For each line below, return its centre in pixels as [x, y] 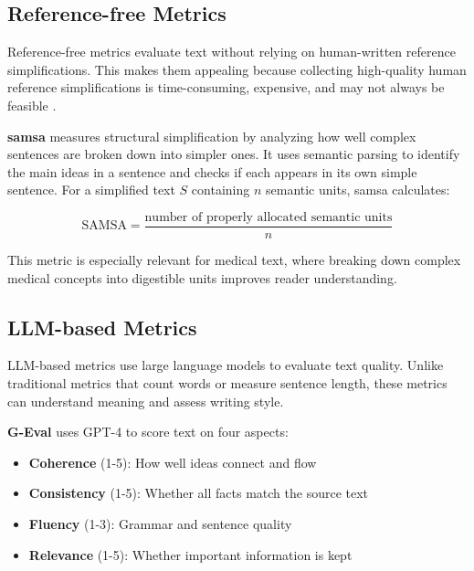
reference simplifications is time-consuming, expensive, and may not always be [226, 87]
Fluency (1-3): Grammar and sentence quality [160, 523]
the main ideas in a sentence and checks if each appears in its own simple [212, 171]
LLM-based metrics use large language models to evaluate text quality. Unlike [226, 365]
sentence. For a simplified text [91, 190]
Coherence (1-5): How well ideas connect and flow [173, 462]
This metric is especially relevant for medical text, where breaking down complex [234, 260]
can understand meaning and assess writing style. [146, 401]
